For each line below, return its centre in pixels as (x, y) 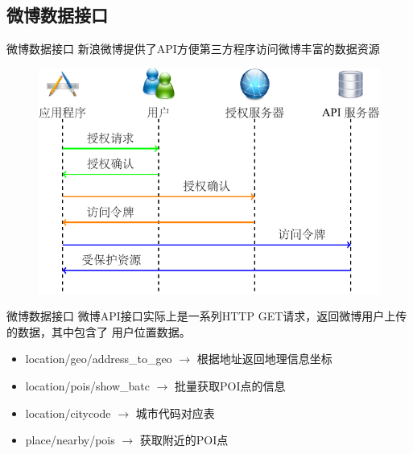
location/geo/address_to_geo (99, 359)
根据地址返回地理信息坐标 (264, 359)
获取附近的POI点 (184, 440)
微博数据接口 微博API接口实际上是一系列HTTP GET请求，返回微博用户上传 (207, 316)
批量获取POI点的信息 (230, 385)
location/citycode (68, 413)
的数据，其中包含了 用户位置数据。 (99, 331)
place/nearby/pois (70, 440)
